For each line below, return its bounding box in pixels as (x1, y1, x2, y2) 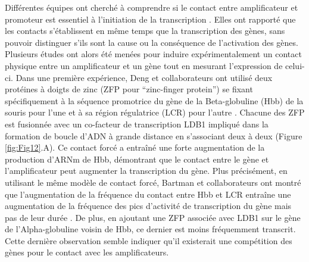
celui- (285, 59, 305, 71)
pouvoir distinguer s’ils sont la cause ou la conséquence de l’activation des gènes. (5, 36, 298, 48)
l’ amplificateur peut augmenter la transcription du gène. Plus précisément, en (5, 164, 288, 177)
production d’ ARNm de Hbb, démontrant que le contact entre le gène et (5, 152, 269, 165)
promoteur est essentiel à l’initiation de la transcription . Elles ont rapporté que (5, 13, 296, 25)
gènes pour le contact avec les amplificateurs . (5, 246, 169, 258)
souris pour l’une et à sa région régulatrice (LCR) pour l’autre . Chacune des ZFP (5, 106, 305, 118)
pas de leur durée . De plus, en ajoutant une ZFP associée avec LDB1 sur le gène (5, 211, 301, 223)
